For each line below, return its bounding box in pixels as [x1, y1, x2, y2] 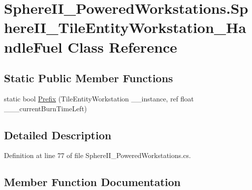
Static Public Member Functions [4, 70, 173, 86]
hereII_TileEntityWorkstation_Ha [4, 17, 247, 37]
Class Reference [67, 36, 177, 57]
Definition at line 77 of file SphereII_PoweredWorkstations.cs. [4, 150, 191, 160]
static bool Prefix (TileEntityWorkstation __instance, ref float [4, 93, 194, 103]
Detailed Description [4, 127, 112, 142]
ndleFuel [4, 36, 63, 57]
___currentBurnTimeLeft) [4, 103, 87, 113]
